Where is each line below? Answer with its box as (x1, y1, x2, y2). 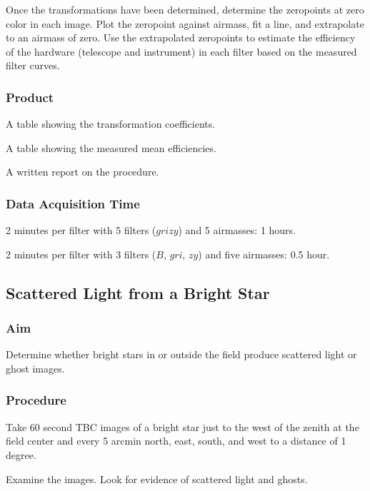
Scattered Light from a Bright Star (6, 281, 270, 303)
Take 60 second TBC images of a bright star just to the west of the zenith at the (6, 419, 359, 434)
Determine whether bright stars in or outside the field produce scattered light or (6, 347, 357, 362)
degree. (6, 447, 36, 462)
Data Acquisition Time (6, 194, 140, 212)
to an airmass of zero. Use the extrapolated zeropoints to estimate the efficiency (6, 30, 356, 45)
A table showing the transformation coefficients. (6, 116, 216, 131)
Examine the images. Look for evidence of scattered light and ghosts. (6, 471, 308, 486)
